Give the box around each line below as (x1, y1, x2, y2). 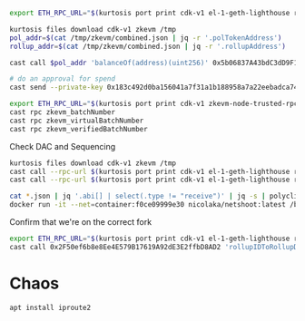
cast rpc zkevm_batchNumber (9, 108, 116, 117)
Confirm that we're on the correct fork (9, 217, 152, 227)
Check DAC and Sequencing (9, 141, 116, 151)
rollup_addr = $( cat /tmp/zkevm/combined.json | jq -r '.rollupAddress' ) (9, 42, 286, 51)
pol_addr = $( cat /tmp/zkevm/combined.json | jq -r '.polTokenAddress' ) (9, 33, 282, 43)
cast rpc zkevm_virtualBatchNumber (9, 116, 144, 125)
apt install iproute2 (9, 303, 92, 312)
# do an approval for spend (9, 74, 116, 83)
